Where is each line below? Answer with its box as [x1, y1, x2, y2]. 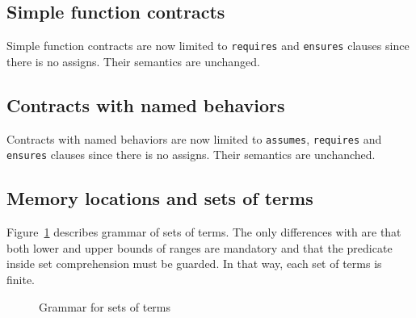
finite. [6, 270, 36, 287]
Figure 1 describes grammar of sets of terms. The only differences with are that [6, 224, 401, 241]
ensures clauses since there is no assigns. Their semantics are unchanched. [6, 146, 376, 163]
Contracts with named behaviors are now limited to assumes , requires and [6, 130, 382, 147]
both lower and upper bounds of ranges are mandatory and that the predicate [6, 239, 393, 256]
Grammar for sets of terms [39, 298, 171, 315]
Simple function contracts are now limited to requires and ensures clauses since [6, 37, 410, 54]
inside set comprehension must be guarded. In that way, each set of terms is [6, 255, 382, 272]
